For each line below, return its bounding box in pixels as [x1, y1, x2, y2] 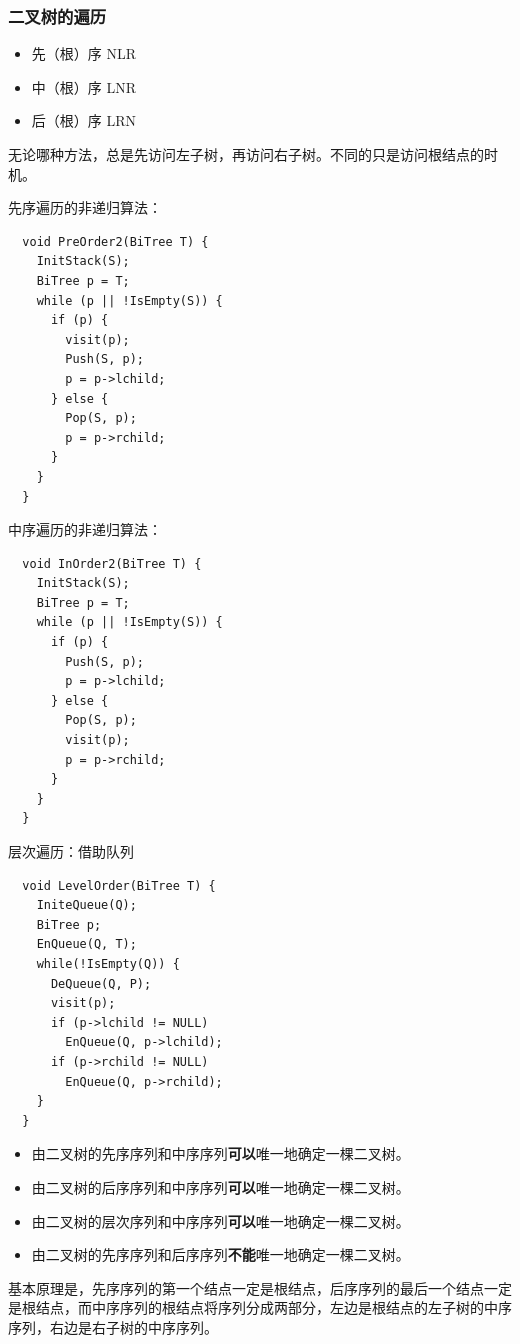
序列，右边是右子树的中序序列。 [8, 1316, 218, 1337]
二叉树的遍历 [8, 3, 107, 28]
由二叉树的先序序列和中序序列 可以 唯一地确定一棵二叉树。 [31, 1143, 410, 1164]
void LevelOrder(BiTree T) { [22, 878, 216, 893]
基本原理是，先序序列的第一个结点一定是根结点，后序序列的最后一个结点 [8, 1277, 484, 1298]
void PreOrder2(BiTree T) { [22, 234, 209, 249]
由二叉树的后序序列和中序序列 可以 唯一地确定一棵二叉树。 [31, 1176, 410, 1197]
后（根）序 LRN [31, 110, 137, 131]
